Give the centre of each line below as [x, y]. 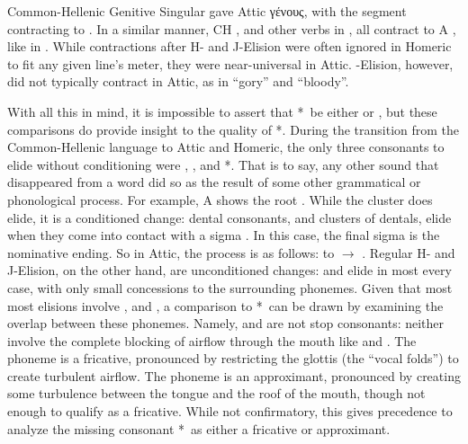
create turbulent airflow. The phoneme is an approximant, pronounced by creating [234, 375]
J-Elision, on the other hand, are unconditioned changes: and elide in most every [229, 270]
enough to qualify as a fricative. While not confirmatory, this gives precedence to [230, 411]
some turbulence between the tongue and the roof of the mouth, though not [216, 393]
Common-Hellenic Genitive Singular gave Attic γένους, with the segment [207, 11]
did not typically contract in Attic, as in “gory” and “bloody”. [178, 81]
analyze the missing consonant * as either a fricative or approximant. [199, 428]
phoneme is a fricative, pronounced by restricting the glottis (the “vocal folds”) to [233, 358]
